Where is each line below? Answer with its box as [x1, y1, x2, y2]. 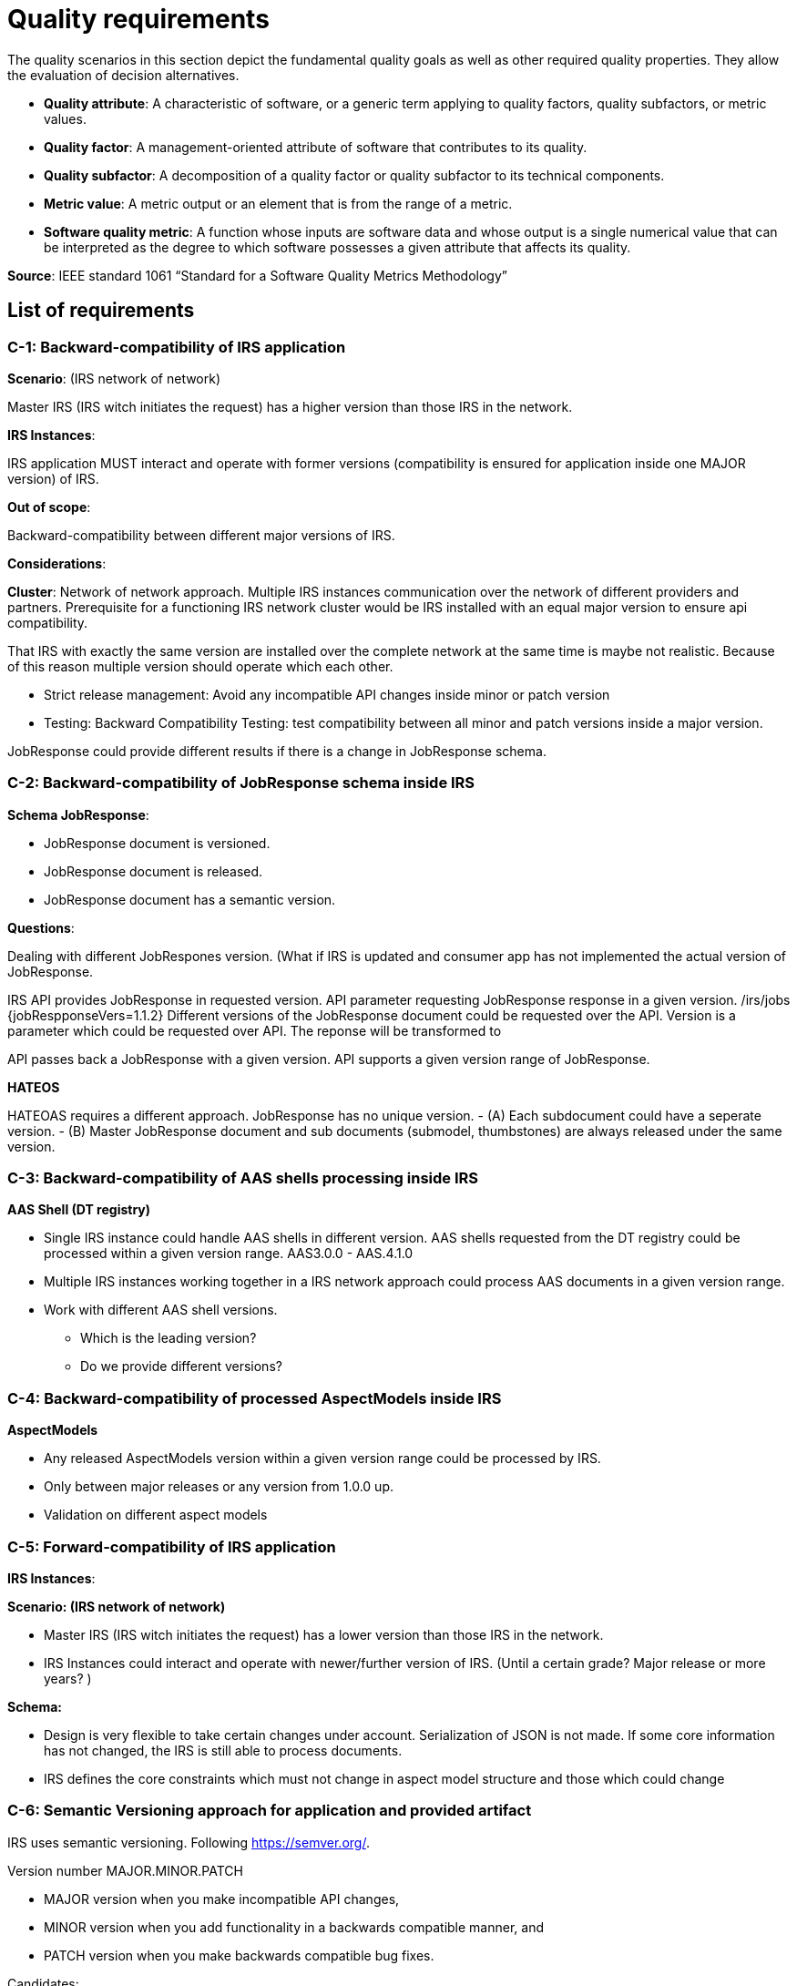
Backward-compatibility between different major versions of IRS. [7, 527, 395, 543]
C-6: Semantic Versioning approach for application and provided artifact [7, 1801, 532, 1820]
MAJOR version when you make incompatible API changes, [44, 1890, 400, 1907]
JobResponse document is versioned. [44, 834, 271, 851]
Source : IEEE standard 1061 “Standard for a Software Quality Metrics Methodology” [7, 267, 507, 283]
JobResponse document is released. [44, 863, 263, 879]
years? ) [44, 1670, 92, 1686]
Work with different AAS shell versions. [44, 1302, 278, 1318]
